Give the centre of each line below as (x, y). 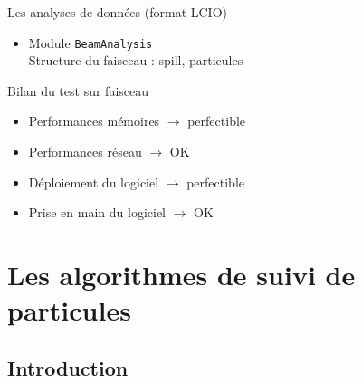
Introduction (68, 367)
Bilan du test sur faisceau (78, 90)
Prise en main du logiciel (97, 212)
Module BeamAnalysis (90, 42)
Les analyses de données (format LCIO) (117, 12)
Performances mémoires (94, 121)
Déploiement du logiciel (94, 182)
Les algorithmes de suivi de (181, 274)
